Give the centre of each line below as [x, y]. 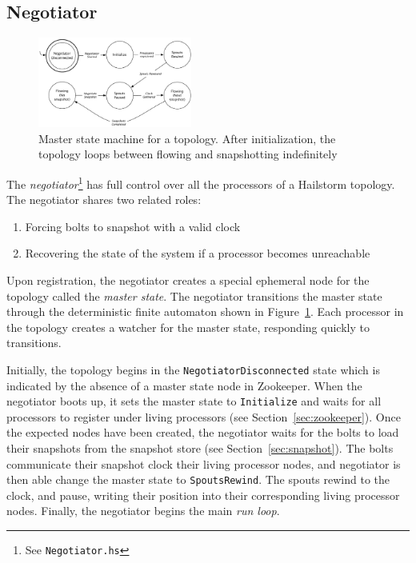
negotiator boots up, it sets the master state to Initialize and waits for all [194, 401]
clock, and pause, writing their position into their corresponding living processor [203, 495]
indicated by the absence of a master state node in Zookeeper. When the [184, 385]
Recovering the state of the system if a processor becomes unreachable [198, 253]
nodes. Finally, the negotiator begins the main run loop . [143, 511]
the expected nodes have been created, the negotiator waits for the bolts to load [203, 432]
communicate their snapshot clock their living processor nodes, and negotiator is [204, 463]
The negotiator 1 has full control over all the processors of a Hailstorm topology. [201, 182]
